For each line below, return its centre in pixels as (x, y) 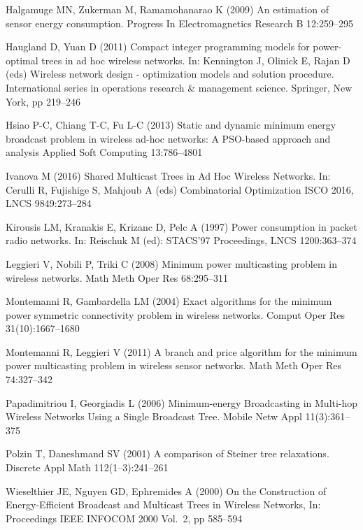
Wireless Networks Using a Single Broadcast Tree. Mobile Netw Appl (154, 416)
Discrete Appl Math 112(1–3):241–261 (87, 467)
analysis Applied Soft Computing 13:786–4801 (104, 152)
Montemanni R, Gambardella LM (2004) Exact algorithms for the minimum (169, 301)
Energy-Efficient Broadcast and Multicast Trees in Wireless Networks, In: (163, 504)
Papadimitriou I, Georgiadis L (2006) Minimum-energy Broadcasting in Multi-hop (182, 402)
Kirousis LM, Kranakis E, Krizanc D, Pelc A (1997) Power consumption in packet (181, 226)
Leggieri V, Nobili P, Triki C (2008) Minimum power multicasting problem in (171, 263)
